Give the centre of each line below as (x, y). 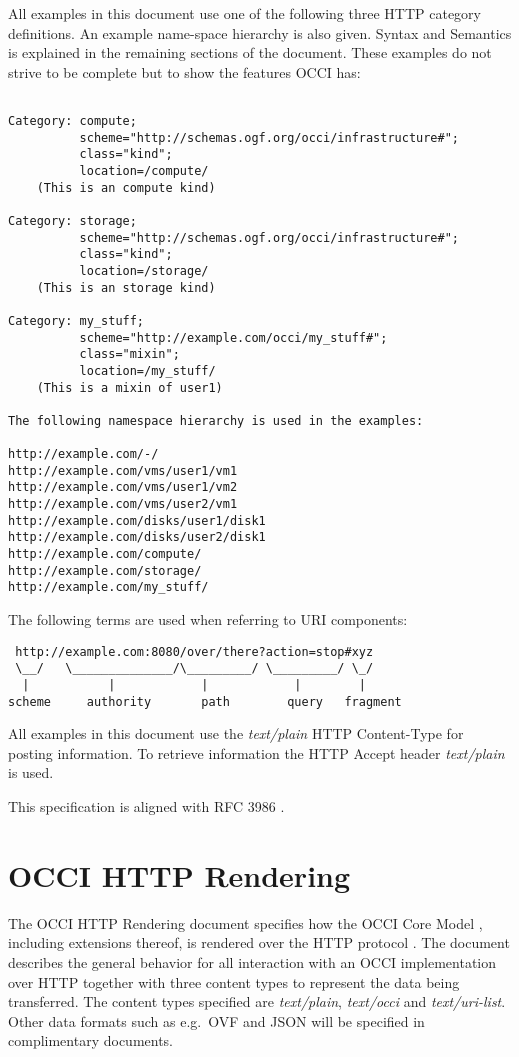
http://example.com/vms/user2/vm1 (123, 504)
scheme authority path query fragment (205, 701)
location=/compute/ (144, 171)
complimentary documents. (91, 1040)
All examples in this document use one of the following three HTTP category (244, 13)
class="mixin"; (129, 354)
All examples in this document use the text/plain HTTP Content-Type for (236, 733)
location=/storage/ (144, 270)
